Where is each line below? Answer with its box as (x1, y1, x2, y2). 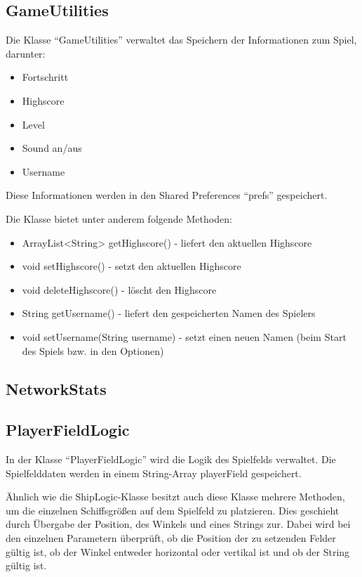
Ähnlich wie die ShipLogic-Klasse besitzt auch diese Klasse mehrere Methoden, (6, 489, 345, 504)
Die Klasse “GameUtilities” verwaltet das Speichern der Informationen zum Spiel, (6, 32, 357, 47)
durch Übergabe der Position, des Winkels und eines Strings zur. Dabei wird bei (6, 517, 351, 531)
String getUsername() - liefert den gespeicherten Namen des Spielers (22, 306, 316, 320)
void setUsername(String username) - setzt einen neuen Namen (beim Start (22, 329, 347, 344)
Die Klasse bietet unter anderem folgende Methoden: (6, 211, 232, 226)
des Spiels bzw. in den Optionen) (22, 343, 164, 358)
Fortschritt (22, 70, 69, 84)
